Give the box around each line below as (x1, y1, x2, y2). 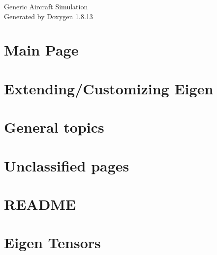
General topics (4, 117, 104, 137)
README (4, 194, 76, 214)
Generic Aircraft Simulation (4, 1, 88, 11)
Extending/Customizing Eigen (4, 78, 214, 98)
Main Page (4, 40, 79, 60)
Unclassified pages (4, 155, 129, 175)
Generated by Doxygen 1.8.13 (4, 11, 93, 21)
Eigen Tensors (4, 232, 101, 253)
